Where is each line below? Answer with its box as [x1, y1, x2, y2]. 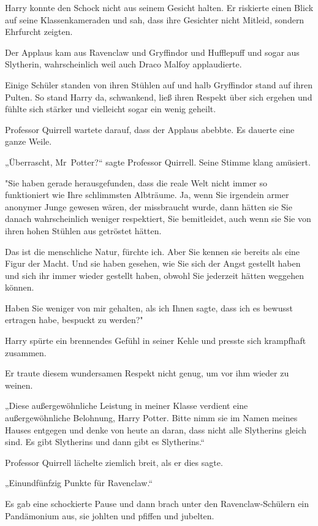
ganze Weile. [5, 135, 52, 148]
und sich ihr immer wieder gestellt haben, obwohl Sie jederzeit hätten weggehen [5, 269, 304, 281]
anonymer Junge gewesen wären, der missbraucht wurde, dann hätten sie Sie [5, 200, 292, 213]
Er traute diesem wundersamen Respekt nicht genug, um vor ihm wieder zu [5, 367, 289, 379]
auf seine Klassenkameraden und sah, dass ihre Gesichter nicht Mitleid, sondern [5, 13, 305, 26]
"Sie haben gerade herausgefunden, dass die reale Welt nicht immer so [5, 176, 268, 189]
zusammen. [5, 346, 47, 359]
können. [5, 281, 34, 294]
